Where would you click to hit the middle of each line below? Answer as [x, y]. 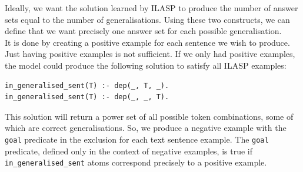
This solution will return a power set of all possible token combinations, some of [149, 116]
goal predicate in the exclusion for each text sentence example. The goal [137, 139]
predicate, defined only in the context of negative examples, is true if [129, 151]
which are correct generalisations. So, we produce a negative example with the [146, 128]
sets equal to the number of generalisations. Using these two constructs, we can [147, 19]
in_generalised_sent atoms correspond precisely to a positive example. [136, 162]
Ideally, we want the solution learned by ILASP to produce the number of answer [151, 8]
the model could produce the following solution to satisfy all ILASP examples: [146, 65]
